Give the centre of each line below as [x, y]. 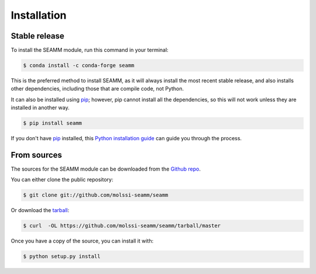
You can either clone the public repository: [62, 180]
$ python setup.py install [62, 256]
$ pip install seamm [52, 123]
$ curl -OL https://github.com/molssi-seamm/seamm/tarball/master [122, 226]
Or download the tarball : [40, 210]
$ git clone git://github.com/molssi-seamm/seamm [96, 195]
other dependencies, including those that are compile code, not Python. [97, 89]
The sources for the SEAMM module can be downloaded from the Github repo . [106, 169]
